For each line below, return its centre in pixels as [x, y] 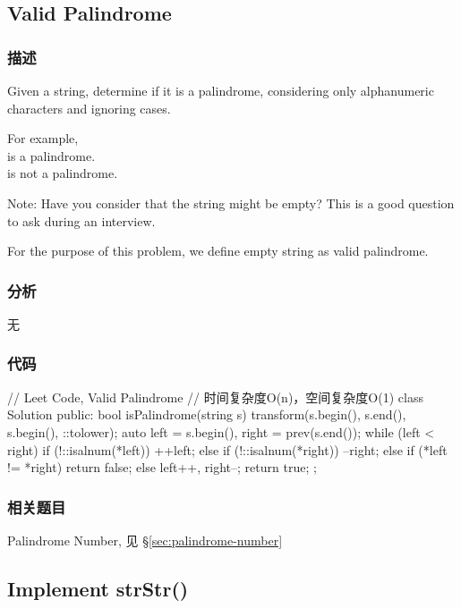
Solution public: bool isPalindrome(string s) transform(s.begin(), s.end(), [207, 414]
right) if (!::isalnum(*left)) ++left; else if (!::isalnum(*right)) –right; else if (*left [227, 449]
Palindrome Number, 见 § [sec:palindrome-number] [145, 540]
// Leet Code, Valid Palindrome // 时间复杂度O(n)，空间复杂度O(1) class [215, 397]
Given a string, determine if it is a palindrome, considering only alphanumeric [221, 90]
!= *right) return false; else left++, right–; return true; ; [162, 467]
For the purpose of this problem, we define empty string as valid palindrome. [218, 251]
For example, [43, 138]
